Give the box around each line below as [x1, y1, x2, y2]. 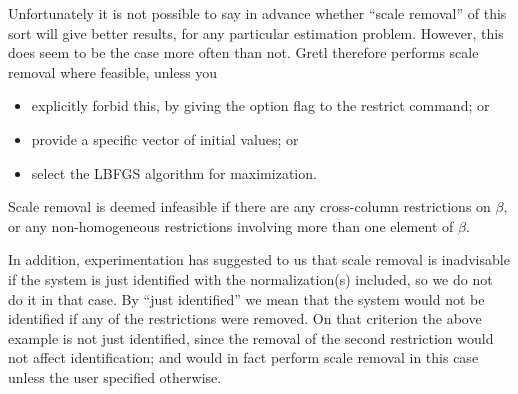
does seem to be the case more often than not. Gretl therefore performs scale [8, 42, 479, 63]
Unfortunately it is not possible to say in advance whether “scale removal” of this [8, 3, 507, 23]
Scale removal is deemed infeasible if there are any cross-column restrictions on [8, 196, 491, 217]
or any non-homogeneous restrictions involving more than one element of [8, 215, 454, 236]
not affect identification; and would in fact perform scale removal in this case [8, 347, 479, 368]
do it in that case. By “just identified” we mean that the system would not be [8, 288, 485, 309]
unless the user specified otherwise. [8, 366, 222, 387]
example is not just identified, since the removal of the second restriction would [8, 327, 494, 348]
